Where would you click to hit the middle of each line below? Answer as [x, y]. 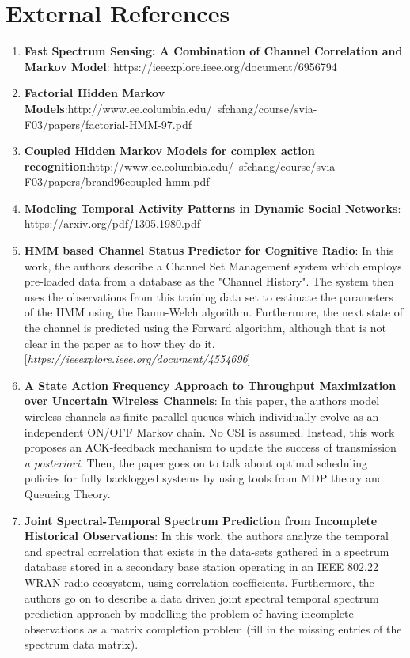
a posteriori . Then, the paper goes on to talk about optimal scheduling [196, 462]
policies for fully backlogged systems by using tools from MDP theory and [204, 478]
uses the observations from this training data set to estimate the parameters [209, 296]
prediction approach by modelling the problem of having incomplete [189, 613]
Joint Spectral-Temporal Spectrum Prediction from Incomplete [201, 520]
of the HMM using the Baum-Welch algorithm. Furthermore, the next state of [214, 312]
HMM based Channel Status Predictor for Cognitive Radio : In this [209, 250]
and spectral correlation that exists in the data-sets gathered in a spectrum [207, 551]
